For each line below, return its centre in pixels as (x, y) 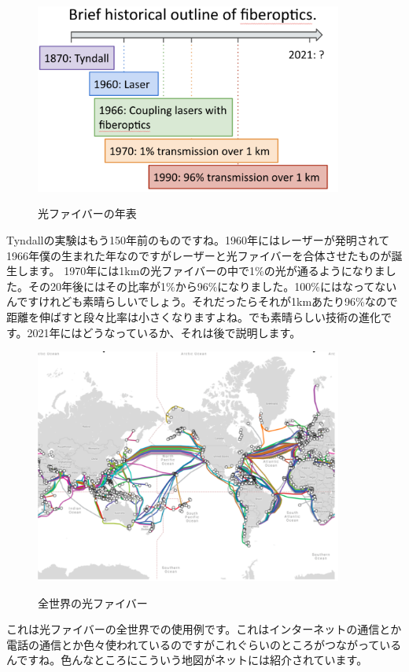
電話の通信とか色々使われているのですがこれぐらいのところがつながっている (204, 644)
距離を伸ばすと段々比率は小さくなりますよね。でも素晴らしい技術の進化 (193, 317)
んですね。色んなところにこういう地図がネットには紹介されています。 (187, 660)
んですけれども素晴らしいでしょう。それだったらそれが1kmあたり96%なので (202, 301)
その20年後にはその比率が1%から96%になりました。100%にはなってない (212, 286)
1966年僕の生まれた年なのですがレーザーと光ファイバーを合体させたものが (199, 255)
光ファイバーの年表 (87, 213)
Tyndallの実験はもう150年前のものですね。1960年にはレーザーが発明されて (198, 240)
